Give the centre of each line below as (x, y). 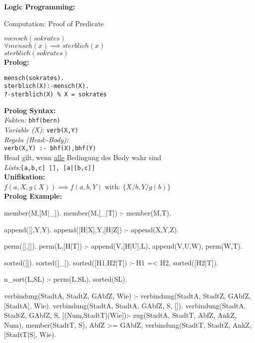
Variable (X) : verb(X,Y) (41, 129)
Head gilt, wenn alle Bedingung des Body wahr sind (83, 157)
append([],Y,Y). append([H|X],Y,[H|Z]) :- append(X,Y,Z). (91, 229)
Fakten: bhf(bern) (32, 120)
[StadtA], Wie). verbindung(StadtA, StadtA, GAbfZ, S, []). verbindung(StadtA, (125, 305)
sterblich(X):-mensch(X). (47, 86)
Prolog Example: (33, 196)
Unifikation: (25, 177)
